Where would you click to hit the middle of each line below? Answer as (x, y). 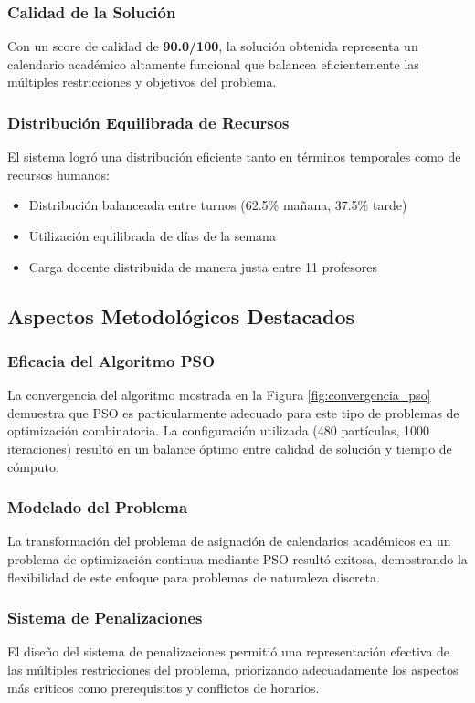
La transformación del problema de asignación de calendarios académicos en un (229, 541)
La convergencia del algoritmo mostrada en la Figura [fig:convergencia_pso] (219, 395)
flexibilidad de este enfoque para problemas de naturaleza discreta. (194, 577)
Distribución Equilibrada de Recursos (148, 122)
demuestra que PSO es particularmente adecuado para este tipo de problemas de (233, 412)
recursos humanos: (58, 174)
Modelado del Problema (98, 507)
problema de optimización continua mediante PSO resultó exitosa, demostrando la (237, 558)
